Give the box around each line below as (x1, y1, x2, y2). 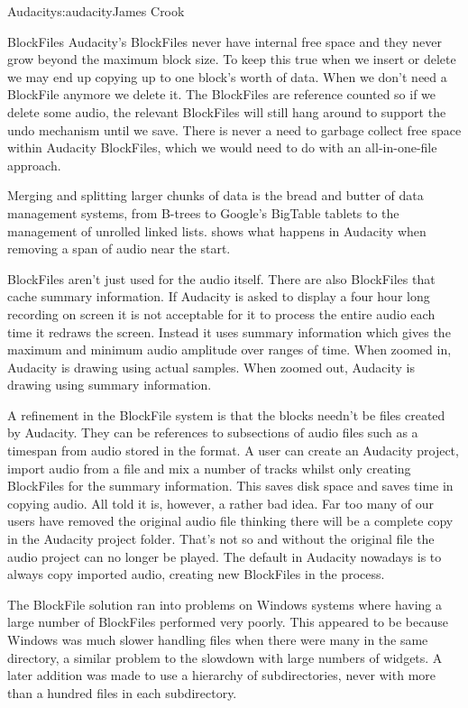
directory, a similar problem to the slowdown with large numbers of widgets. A (7, 648, 443, 667)
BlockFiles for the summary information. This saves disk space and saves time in (7, 476, 454, 495)
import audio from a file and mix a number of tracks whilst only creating (7, 458, 411, 477)
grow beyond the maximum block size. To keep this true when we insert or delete (7, 50, 456, 69)
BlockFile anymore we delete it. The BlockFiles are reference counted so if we (7, 85, 436, 104)
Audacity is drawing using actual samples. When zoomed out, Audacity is (7, 357, 415, 376)
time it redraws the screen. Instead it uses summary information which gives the (7, 322, 451, 341)
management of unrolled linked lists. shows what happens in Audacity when (7, 221, 427, 240)
